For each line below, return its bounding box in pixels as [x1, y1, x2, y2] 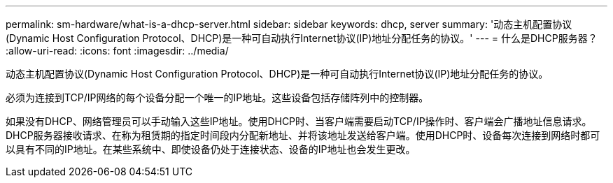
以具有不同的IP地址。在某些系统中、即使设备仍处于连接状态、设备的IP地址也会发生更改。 [6, 143, 416, 155]
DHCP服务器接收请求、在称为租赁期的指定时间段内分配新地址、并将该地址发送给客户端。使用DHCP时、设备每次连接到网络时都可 [6, 129, 600, 141]
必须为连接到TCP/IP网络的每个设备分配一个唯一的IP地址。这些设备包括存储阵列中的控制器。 [6, 91, 429, 103]
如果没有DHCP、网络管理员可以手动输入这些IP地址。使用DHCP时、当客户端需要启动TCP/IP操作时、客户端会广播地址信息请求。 [6, 115, 592, 127]
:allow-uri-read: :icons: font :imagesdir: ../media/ [6, 45, 229, 57]
